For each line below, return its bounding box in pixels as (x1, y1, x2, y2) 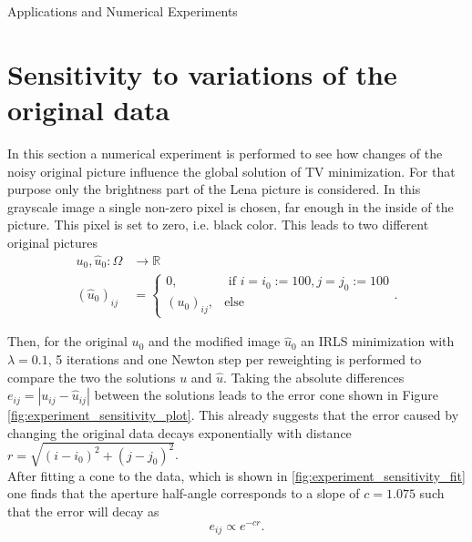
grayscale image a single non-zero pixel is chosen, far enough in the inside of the (7, 197, 454, 216)
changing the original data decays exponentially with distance (7, 423, 352, 442)
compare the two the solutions (7, 367, 176, 386)
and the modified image (148, 332, 281, 351)
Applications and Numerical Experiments (7, 2, 238, 20)
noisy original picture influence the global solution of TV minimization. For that (7, 161, 456, 180)
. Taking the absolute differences (223, 367, 405, 386)
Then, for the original (7, 332, 128, 351)
